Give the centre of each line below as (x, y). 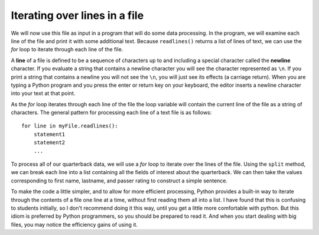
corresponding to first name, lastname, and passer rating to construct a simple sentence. (119, 181)
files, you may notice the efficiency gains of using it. (74, 224)
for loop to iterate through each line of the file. (67, 50)
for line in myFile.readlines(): (70, 126)
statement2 (49, 143)
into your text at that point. (43, 93)
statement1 (49, 134)
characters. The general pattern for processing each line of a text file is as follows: (111, 113)
